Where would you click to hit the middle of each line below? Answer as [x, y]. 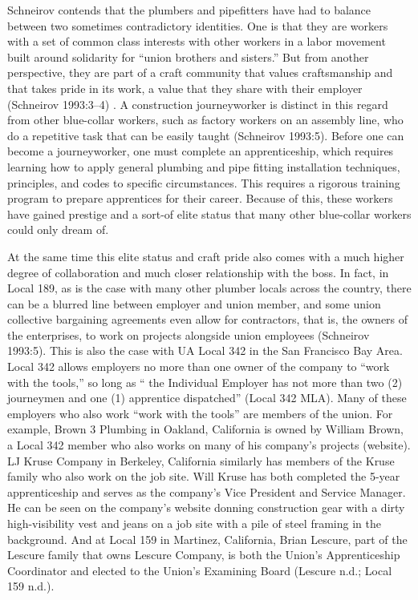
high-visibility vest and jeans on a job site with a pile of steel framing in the [194, 523]
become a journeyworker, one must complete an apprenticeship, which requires [201, 151]
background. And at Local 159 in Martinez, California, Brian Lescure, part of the [207, 539]
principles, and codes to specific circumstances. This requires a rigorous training [204, 182]
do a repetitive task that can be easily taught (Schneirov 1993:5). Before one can [206, 135]
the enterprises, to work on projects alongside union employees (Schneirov [189, 334]
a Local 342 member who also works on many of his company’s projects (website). [209, 445]
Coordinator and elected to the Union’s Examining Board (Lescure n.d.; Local [200, 570]
